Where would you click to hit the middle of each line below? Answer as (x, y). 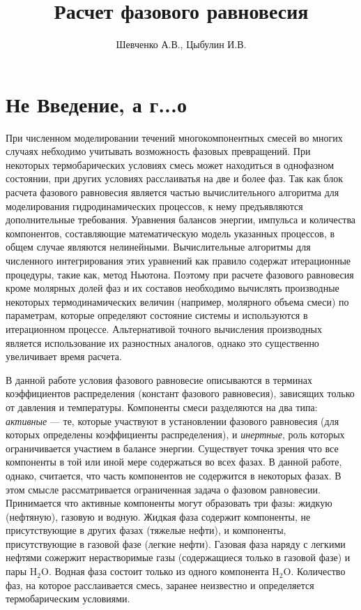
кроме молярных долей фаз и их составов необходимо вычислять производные (172, 288)
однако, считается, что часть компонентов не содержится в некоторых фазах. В (174, 475)
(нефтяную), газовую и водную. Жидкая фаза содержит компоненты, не (158, 516)
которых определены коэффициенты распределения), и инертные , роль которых (175, 434)
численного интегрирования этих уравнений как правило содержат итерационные (178, 260)
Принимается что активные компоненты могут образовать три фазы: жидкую (169, 503)
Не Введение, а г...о (96, 104)
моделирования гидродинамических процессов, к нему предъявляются (154, 206)
